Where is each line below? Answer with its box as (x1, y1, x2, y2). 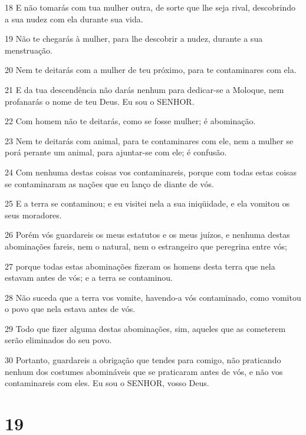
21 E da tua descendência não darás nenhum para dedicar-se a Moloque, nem (5, 83, 284, 95)
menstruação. (5, 44, 53, 56)
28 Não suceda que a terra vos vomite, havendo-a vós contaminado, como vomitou (5, 291, 301, 303)
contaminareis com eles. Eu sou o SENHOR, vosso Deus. (5, 377, 209, 389)
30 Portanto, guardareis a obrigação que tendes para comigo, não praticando (5, 354, 281, 366)
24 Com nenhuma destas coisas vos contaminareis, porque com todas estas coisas (5, 165, 297, 178)
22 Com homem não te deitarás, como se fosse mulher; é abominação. (5, 115, 256, 127)
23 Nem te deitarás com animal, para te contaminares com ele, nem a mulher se (5, 134, 294, 147)
